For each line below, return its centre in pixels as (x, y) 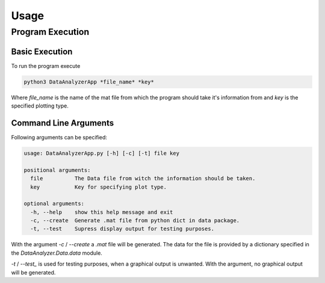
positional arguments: (57, 170)
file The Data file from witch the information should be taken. (143, 178)
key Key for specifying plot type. (98, 187)
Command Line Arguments (63, 123)
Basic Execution (42, 51)
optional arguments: (54, 204)
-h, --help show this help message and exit (102, 212)
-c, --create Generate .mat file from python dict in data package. (135, 221)
